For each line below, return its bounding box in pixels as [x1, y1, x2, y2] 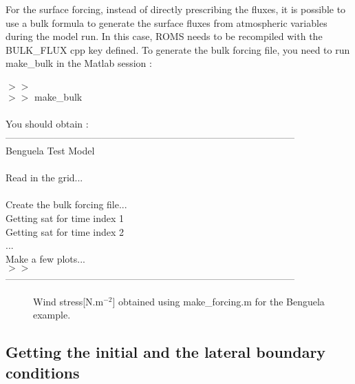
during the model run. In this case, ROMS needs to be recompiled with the [6, 29, 323, 43]
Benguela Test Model [6, 143, 95, 157]
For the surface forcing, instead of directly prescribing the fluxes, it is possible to [6, 2, 346, 16]
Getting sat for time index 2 [6, 224, 125, 239]
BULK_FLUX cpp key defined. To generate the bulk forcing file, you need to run [6, 42, 350, 57]
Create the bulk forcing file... [6, 197, 127, 212]
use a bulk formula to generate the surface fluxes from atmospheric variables [6, 15, 327, 30]
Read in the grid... [6, 170, 83, 185]
